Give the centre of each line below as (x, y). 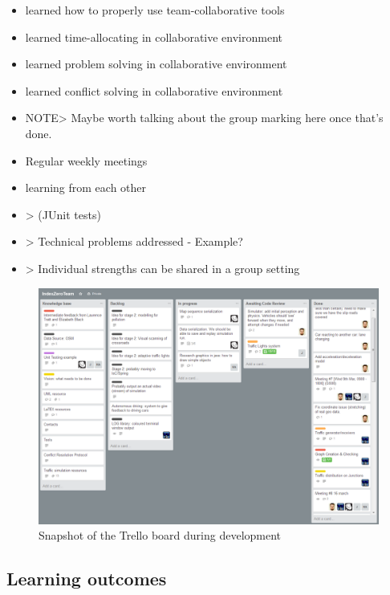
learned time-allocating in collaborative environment (154, 37)
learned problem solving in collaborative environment (156, 64)
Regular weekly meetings (86, 160)
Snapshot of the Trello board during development (160, 535)
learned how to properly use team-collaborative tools (155, 10)
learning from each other (86, 187)
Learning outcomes (87, 579)
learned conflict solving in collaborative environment (154, 90)
